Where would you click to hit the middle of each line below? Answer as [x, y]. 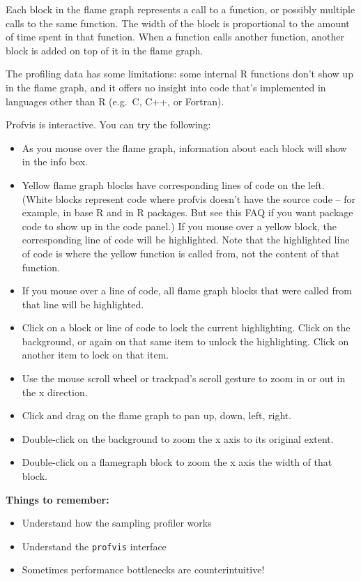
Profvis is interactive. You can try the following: [108, 124]
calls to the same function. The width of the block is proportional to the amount [178, 23]
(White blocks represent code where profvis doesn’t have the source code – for [189, 198]
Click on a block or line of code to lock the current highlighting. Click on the [186, 327]
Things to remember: [57, 499]
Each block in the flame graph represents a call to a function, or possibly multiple [180, 9]
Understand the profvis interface [94, 546]
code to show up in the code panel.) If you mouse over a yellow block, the [179, 226]
